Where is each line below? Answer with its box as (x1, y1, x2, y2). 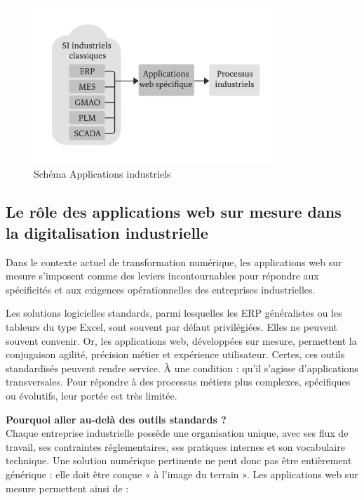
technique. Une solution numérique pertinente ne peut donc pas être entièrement (6, 453, 352, 468)
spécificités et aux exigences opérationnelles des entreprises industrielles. (6, 282, 316, 296)
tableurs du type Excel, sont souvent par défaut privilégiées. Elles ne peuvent (6, 320, 338, 334)
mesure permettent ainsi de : (6, 480, 129, 495)
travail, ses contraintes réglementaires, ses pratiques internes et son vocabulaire (6, 439, 345, 454)
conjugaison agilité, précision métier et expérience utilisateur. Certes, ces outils (6, 347, 345, 362)
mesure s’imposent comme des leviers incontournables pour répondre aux (6, 268, 319, 283)
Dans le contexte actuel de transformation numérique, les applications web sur (6, 254, 342, 269)
